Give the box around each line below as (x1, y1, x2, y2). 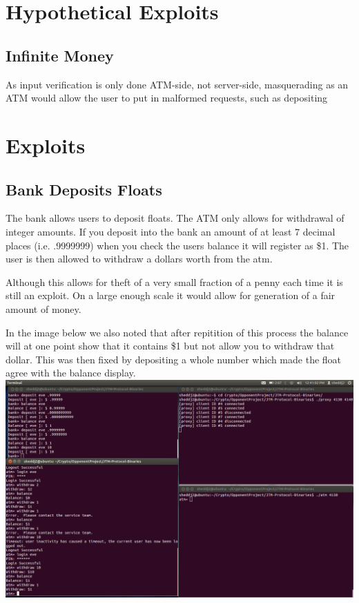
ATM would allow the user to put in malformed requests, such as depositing (6, 90, 328, 105)
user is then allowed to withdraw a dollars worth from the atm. (6, 251, 273, 266)
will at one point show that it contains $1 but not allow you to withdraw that (6, 338, 335, 353)
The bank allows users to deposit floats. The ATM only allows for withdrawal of (6, 211, 345, 225)
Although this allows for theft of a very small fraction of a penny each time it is (6, 274, 343, 289)
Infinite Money (6, 44, 114, 66)
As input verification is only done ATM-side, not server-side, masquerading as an (6, 77, 349, 91)
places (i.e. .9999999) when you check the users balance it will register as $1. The (6, 238, 349, 252)
